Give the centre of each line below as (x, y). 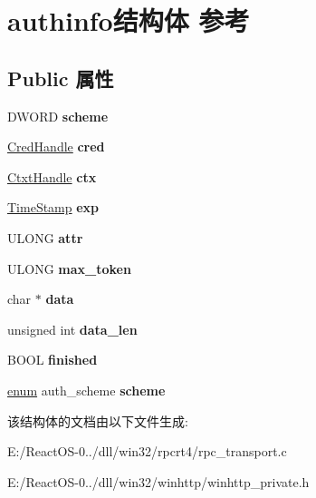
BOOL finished (53, 360)
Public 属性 (61, 78)
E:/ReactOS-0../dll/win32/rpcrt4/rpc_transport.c (147, 451)
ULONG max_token (69, 268)
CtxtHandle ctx (52, 176)
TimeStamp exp (53, 207)
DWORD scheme (58, 116)
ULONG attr (45, 237)
